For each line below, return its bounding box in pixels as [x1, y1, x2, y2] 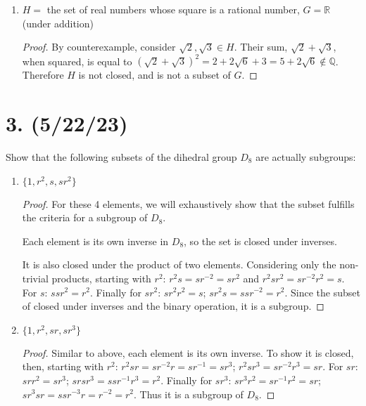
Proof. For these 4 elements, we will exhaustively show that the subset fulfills [22, 196, 355, 211]
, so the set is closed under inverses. [184, 233, 337, 248]
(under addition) [22, 15, 94, 30]
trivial [22, 270, 49, 285]
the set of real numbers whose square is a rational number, [46, 2, 300, 16]
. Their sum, [234, 39, 288, 54]
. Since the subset [284, 284, 360, 299]
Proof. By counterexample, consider [22, 39, 176, 54]
